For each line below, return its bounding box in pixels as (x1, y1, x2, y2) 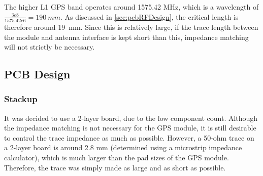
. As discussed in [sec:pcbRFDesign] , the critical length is (60, 11, 239, 22)
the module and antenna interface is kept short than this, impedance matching (4, 31, 249, 42)
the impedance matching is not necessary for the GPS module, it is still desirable (4, 122, 256, 133)
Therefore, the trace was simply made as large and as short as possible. (4, 162, 226, 172)
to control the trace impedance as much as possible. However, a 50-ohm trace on (4, 132, 254, 143)
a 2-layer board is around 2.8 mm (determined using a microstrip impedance (4, 142, 242, 153)
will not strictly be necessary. (4, 41, 95, 52)
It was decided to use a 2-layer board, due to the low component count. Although (4, 112, 258, 123)
